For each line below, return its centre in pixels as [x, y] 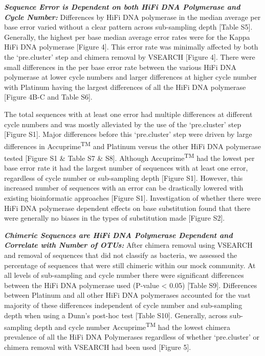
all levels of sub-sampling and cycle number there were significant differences [124, 275]
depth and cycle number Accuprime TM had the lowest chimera [132, 326]
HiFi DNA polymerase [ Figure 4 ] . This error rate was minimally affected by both [131, 47]
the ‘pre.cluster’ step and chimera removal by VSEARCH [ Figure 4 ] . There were [130, 56]
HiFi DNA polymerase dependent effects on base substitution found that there [127, 208]
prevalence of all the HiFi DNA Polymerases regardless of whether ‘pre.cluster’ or [132, 337]
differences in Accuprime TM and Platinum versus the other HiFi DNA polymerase [133, 145]
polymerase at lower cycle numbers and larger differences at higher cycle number [130, 77]
